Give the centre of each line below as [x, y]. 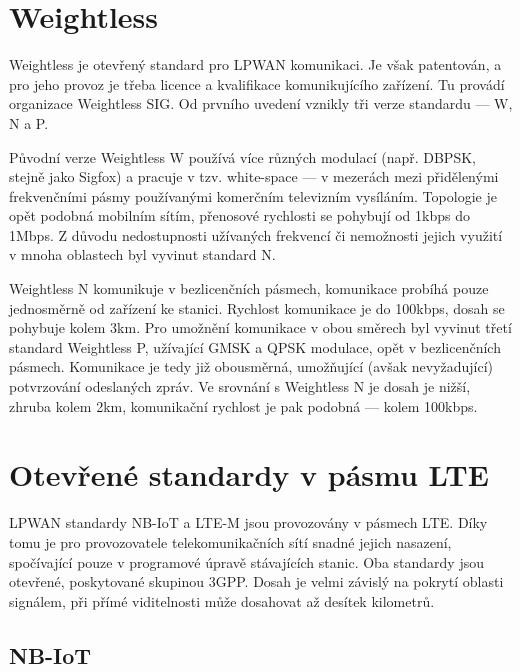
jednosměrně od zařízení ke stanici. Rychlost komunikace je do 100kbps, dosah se [257, 307]
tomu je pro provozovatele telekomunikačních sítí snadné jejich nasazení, [230, 541]
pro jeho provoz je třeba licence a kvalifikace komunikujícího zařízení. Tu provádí [257, 83]
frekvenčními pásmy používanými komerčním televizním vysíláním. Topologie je [253, 195]
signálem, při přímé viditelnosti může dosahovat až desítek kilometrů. [222, 600]
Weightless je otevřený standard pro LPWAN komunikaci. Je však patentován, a [255, 64]
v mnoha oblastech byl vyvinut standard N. [142, 254]
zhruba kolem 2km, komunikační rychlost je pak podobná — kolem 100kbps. [243, 405]
